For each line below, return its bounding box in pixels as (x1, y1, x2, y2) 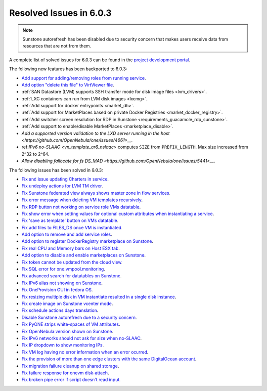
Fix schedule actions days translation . (21, 307, 98, 313)
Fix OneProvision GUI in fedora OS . (21, 287, 93, 293)
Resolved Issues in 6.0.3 (9, 7, 112, 18)
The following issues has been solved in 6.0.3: (9, 167, 103, 173)
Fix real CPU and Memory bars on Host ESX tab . (21, 245, 120, 251)
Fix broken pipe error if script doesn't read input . (21, 377, 121, 383)
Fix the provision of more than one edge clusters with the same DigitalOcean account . (21, 356, 197, 362)
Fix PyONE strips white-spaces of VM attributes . (21, 321, 121, 327)
